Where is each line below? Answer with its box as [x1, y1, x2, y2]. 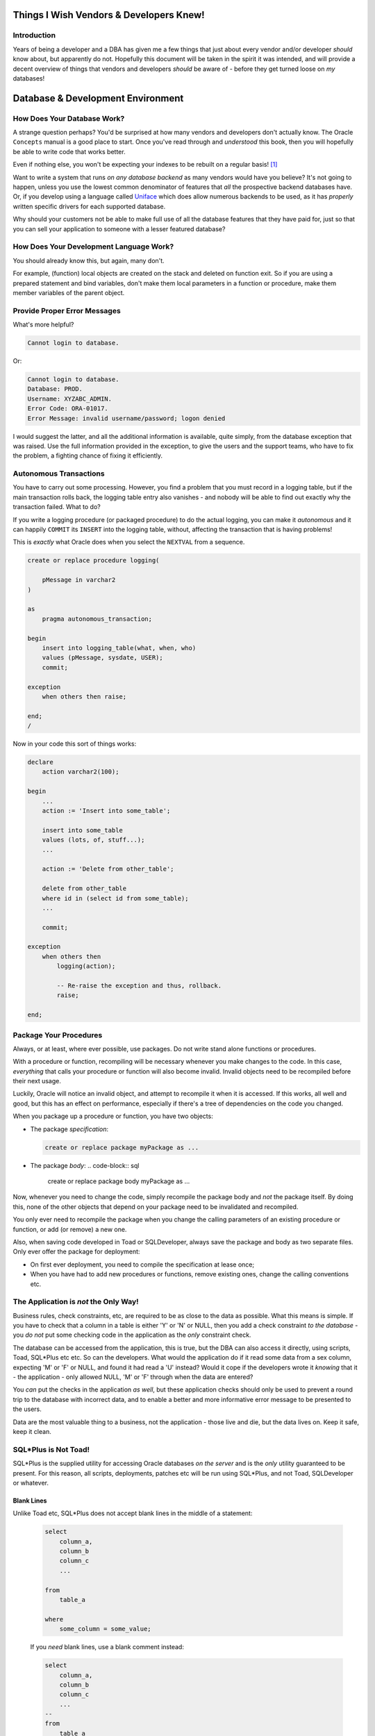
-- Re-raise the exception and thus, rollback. [56, 982, 222, 990]
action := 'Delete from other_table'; [42, 865, 174, 873]
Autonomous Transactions [12, 469, 105, 478]
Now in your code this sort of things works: [12, 740, 137, 748]
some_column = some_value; [59, 1625, 152, 1633]
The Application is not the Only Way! [12, 1297, 139, 1307]
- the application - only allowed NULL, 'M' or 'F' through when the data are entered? [12, 1373, 253, 1381]
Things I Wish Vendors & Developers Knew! [12, 9, 205, 21]
